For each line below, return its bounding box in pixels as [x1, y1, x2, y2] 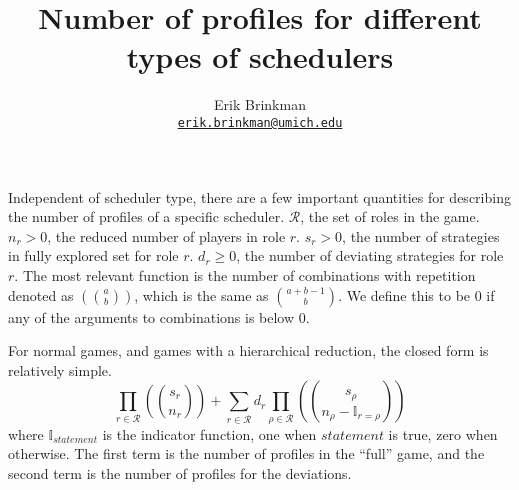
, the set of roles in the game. [300, 206, 480, 227]
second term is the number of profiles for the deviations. [8, 462, 352, 483]
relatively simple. [8, 359, 112, 380]
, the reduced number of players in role [47, 225, 286, 246]
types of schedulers [126, 36, 394, 77]
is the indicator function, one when [102, 423, 317, 444]
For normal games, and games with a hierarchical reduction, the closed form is [8, 340, 489, 361]
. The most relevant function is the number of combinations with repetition [14, 264, 476, 285]
